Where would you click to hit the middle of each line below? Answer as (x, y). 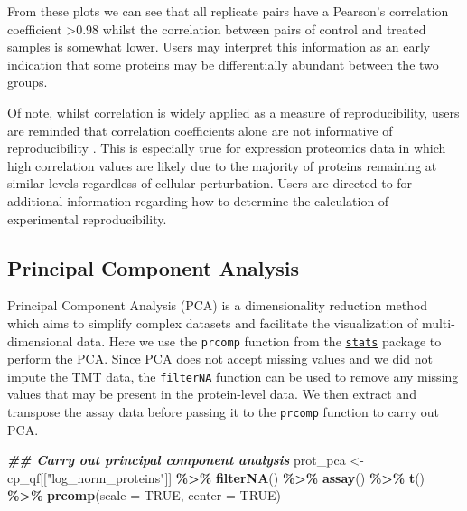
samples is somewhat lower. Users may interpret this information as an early (219, 47)
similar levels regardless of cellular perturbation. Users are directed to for (210, 183)
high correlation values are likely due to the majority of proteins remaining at (222, 165)
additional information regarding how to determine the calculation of (198, 200)
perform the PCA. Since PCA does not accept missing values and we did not (220, 359)
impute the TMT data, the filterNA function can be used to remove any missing (233, 376)
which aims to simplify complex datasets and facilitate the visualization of (213, 322)
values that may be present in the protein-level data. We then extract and (212, 394)
